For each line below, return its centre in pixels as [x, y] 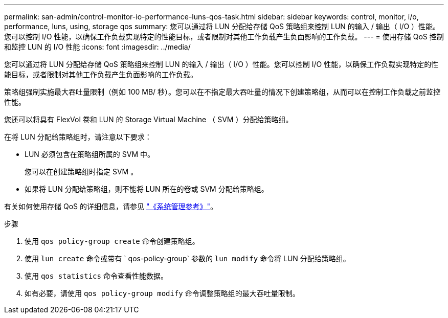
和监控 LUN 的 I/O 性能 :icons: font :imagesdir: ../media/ [97, 47]
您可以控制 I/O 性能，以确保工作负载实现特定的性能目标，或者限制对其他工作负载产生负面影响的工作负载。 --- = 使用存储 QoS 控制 [224, 37]
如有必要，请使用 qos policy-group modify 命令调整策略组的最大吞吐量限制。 [162, 293]
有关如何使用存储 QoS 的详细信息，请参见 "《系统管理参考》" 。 [111, 206]
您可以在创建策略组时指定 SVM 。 [81, 172]
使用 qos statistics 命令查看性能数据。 [96, 276]
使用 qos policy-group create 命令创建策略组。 [112, 241]
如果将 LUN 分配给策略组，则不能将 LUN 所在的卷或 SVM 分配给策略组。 [147, 189]
